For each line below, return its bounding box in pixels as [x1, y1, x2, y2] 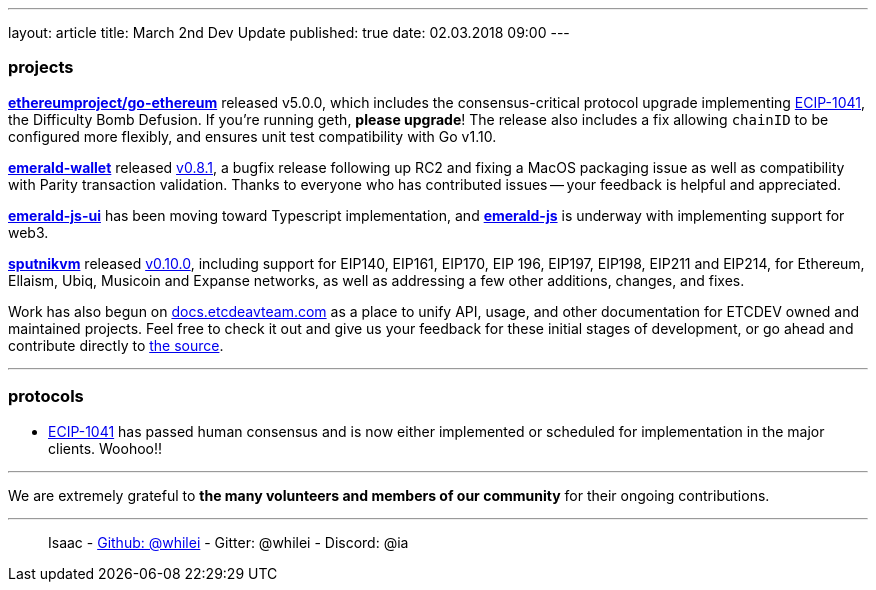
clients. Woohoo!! [48, 439, 163, 457]
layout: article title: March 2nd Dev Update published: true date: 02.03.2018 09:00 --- [8, 24, 570, 41]
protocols [8, 386, 84, 407]
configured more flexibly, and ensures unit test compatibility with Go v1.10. [8, 127, 497, 145]
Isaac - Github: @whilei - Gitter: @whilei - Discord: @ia [48, 533, 409, 551]
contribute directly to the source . [8, 336, 224, 354]
